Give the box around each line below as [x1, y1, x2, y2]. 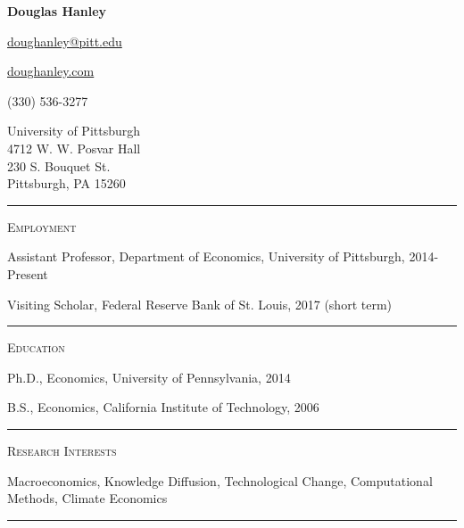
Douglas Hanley [7, 2, 107, 20]
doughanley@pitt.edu [7, 31, 122, 50]
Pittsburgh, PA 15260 [7, 174, 126, 193]
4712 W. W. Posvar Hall [7, 138, 141, 157]
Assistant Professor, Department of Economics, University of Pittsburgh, [7, 247, 405, 266]
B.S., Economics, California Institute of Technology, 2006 [7, 398, 319, 417]
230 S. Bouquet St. [7, 156, 111, 175]
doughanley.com [7, 62, 95, 80]
